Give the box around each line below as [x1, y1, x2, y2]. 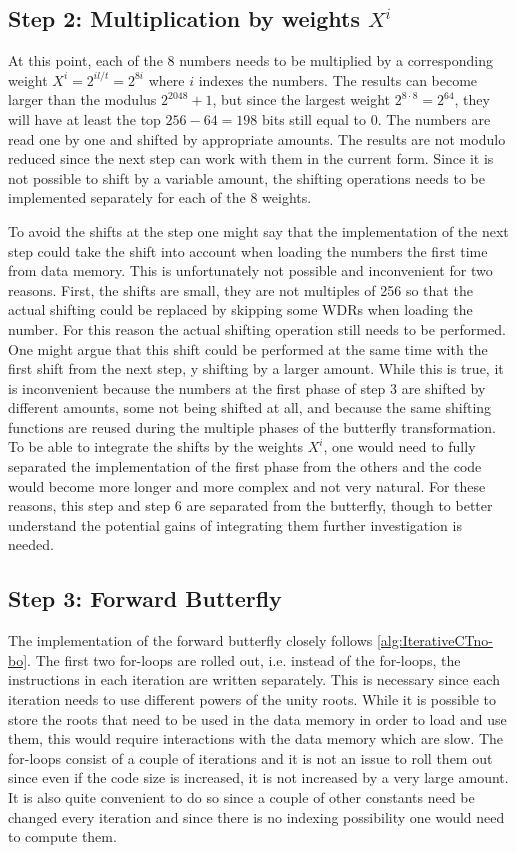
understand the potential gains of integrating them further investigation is [8, 514, 462, 535]
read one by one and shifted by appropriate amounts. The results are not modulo [8, 128, 506, 149]
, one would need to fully [323, 436, 476, 457]
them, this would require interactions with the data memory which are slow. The [8, 728, 504, 749]
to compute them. [8, 826, 117, 847]
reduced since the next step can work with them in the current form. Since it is [8, 148, 494, 169]
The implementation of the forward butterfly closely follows [8, 630, 373, 651]
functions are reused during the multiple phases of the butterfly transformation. [8, 416, 496, 437]
